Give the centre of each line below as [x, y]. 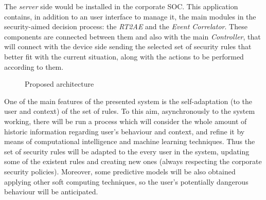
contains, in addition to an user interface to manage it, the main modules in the [130, 16]
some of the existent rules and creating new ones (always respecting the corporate [133, 161]
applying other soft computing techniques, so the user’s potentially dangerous [126, 181]
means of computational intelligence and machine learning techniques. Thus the [130, 141]
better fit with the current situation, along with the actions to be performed [124, 56]
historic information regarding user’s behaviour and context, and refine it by [125, 131]
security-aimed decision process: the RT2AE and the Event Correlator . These [126, 26]
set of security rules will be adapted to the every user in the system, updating [127, 151]
